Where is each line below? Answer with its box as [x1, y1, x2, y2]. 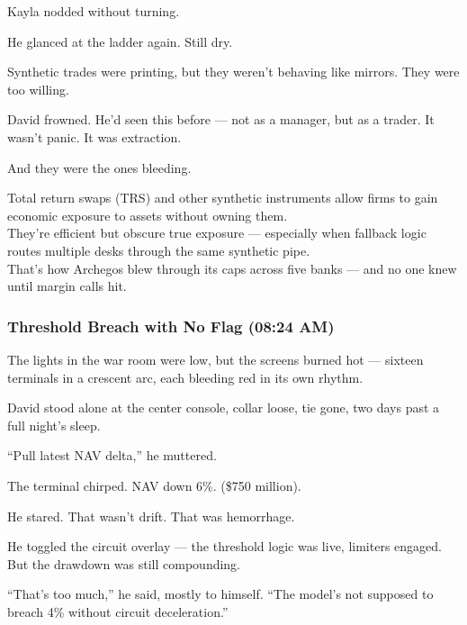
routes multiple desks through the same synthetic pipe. [7, 240, 310, 259]
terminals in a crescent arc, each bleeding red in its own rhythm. [7, 367, 364, 386]
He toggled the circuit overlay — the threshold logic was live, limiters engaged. [7, 537, 442, 556]
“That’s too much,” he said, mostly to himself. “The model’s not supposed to [7, 584, 434, 603]
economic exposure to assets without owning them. [7, 205, 288, 224]
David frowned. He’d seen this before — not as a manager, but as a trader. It [7, 110, 435, 129]
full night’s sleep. [7, 415, 101, 434]
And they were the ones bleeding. [7, 158, 192, 177]
